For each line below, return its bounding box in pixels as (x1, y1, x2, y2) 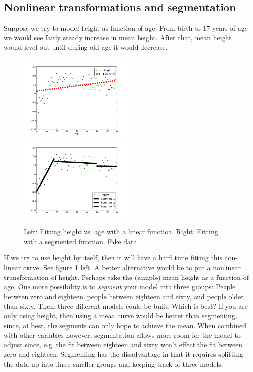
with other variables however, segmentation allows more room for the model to (4, 330, 241, 340)
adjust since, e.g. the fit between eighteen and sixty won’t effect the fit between (4, 339, 243, 349)
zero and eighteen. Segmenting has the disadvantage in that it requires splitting (4, 349, 243, 359)
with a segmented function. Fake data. (24, 236, 139, 246)
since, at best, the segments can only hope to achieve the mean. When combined (4, 320, 246, 330)
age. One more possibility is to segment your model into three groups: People (4, 281, 236, 292)
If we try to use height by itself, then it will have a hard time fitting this (4, 252, 223, 263)
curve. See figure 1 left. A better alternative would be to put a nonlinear (23, 262, 241, 272)
